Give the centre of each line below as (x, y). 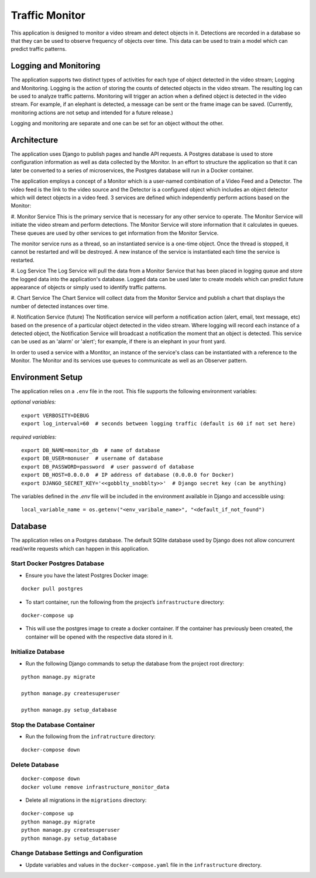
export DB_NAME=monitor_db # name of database (91, 450)
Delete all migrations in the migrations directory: (86, 800)
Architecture (35, 140)
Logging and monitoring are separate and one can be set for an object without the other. (117, 124)
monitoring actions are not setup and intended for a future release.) (92, 112)
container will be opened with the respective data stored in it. (99, 637)
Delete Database (35, 765)
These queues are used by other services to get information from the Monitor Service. (115, 233)
